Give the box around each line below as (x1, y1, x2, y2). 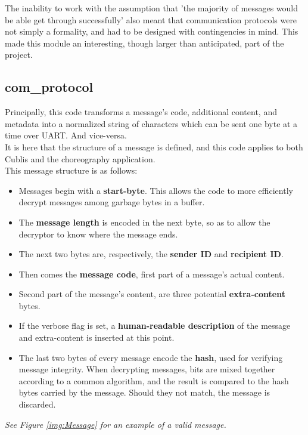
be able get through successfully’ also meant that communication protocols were (5, 13, 297, 26)
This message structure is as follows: (5, 164, 138, 177)
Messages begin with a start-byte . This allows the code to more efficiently (18, 184, 293, 196)
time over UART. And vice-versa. (5, 129, 127, 141)
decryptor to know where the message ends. (18, 227, 178, 240)
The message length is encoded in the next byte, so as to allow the (18, 215, 270, 228)
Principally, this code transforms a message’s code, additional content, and (5, 106, 277, 118)
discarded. (18, 398, 56, 411)
